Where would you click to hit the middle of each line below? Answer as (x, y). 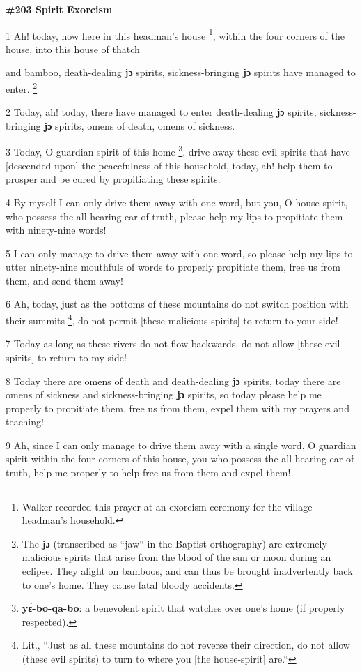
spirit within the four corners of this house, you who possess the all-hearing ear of (180, 459)
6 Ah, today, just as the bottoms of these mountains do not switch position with (177, 304)
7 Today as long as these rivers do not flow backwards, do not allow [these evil (173, 344)
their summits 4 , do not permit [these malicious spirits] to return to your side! (172, 319)
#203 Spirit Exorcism (59, 9)
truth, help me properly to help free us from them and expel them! (148, 473)
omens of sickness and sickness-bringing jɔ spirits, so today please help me (164, 394)
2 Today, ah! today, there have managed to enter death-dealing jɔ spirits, (161, 112)
